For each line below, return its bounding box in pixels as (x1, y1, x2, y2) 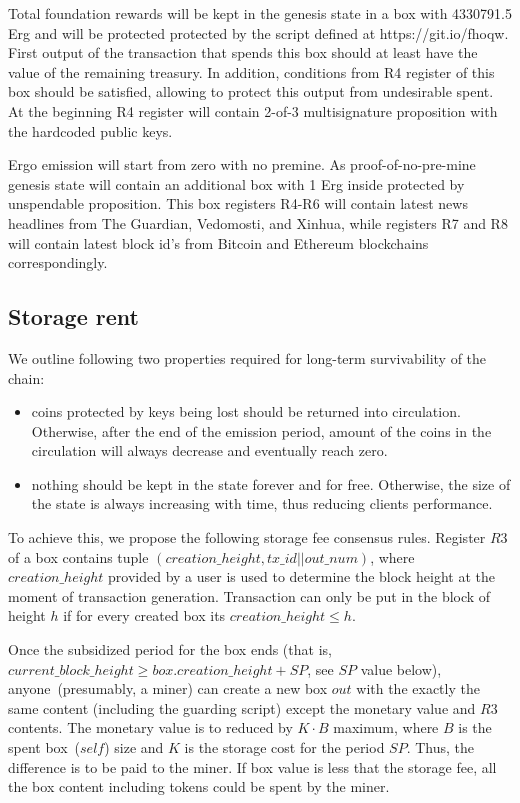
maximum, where (333, 717, 439, 738)
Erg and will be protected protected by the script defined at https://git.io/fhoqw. (8, 22, 509, 43)
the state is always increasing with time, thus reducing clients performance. (31, 493, 493, 514)
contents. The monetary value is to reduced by (8, 717, 293, 738)
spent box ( (8, 737, 81, 758)
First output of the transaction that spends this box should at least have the (8, 42, 478, 63)
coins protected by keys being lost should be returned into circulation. (31, 401, 461, 422)
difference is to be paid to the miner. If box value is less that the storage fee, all (8, 756, 497, 777)
